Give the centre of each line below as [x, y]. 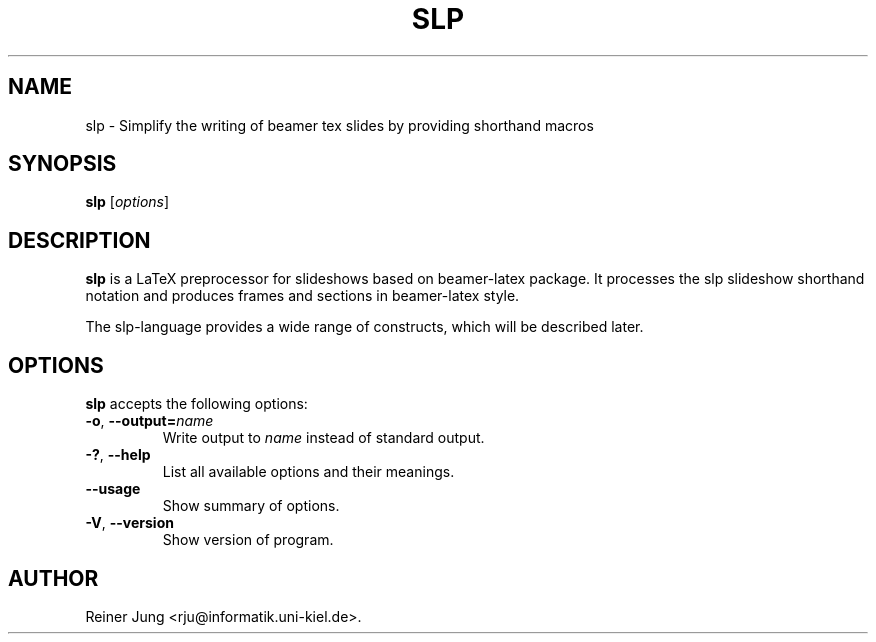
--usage [113, 489]
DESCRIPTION [79, 240]
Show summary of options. [251, 506]
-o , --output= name [149, 421]
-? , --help [118, 455]
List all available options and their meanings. [308, 472]
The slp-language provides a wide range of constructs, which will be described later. [364, 327]
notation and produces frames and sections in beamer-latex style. [302, 296]
